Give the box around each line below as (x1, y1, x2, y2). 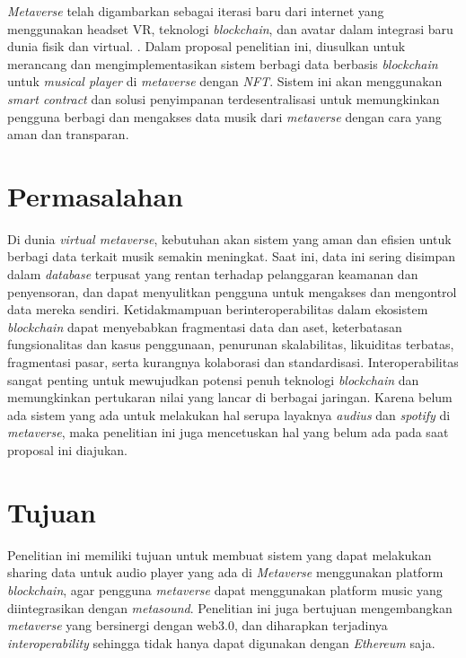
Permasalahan (7, 177, 184, 214)
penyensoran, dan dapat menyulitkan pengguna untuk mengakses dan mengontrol (7, 282, 457, 301)
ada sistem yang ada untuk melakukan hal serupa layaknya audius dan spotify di (7, 405, 451, 424)
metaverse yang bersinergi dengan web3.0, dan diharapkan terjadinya (7, 616, 388, 635)
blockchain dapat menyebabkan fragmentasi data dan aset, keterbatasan (7, 317, 402, 336)
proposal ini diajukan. (7, 441, 127, 459)
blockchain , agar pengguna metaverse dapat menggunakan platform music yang (7, 580, 443, 599)
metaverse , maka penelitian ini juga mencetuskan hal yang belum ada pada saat (7, 423, 449, 442)
